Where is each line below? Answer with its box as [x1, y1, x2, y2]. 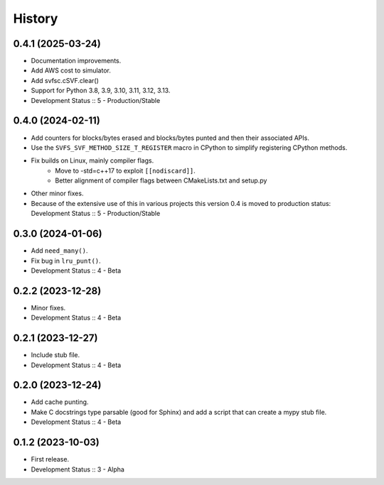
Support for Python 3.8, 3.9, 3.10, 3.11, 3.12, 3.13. [31, 86, 171, 95]
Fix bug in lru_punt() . [31, 256, 101, 265]
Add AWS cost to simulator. [31, 66, 112, 75]
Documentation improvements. [31, 57, 122, 65]
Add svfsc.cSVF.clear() [31, 76, 99, 85]
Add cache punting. [31, 398, 89, 406]
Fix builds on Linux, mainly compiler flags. [31, 156, 154, 165]
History [13, 11, 58, 26]
